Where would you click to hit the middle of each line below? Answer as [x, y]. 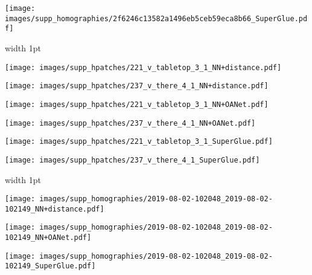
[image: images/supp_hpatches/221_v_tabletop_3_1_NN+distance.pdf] [143, 67]
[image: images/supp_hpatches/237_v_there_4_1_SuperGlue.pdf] [132, 160]
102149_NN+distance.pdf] [55, 209]
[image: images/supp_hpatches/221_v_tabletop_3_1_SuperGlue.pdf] [139, 142]
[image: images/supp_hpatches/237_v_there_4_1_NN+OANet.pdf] [130, 123]
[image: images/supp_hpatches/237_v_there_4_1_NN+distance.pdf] [137, 86]
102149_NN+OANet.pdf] [48, 238]
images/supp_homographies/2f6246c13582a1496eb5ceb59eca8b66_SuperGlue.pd [156, 18]
